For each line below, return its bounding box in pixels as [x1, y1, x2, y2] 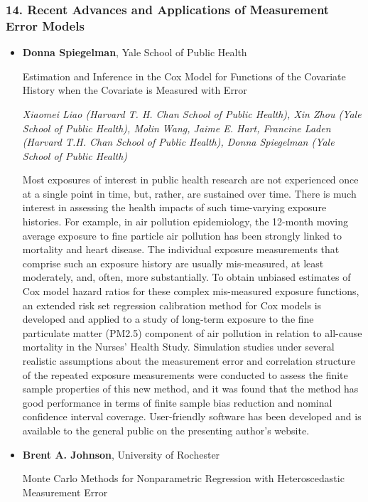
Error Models [6, 16, 85, 34]
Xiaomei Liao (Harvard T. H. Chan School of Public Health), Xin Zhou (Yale [22, 106, 362, 121]
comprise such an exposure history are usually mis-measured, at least [22, 255, 324, 270]
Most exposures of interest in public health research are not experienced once [22, 172, 359, 187]
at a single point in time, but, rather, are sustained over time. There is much [22, 186, 357, 201]
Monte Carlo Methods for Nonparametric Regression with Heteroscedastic [22, 471, 345, 486]
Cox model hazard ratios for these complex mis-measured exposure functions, [22, 284, 359, 299]
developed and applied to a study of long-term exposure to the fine [22, 311, 314, 326]
